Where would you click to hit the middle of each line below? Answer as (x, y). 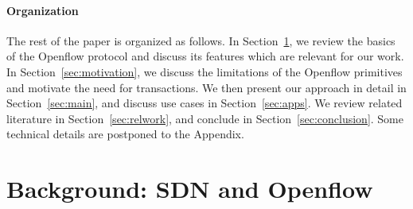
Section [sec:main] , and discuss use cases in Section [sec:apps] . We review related (205, 103)
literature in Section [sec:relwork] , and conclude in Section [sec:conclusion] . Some (205, 118)
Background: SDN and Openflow (190, 189)
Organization (43, 10)
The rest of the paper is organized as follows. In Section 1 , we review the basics (201, 40)
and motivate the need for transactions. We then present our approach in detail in (206, 87)
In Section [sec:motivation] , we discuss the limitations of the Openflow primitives (205, 71)
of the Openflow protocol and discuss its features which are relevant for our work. (205, 56)
